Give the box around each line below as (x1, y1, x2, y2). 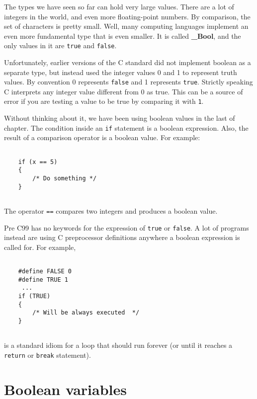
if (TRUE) (18, 293, 51, 300)
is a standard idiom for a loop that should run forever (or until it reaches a (4, 340, 233, 350)
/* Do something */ (32, 174, 97, 182)
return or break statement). (4, 349, 91, 360)
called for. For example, (4, 241, 76, 252)
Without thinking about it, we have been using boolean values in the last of (4, 113, 235, 123)
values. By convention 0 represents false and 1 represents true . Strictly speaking (4, 77, 253, 87)
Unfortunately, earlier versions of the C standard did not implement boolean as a (4, 57, 251, 68)
